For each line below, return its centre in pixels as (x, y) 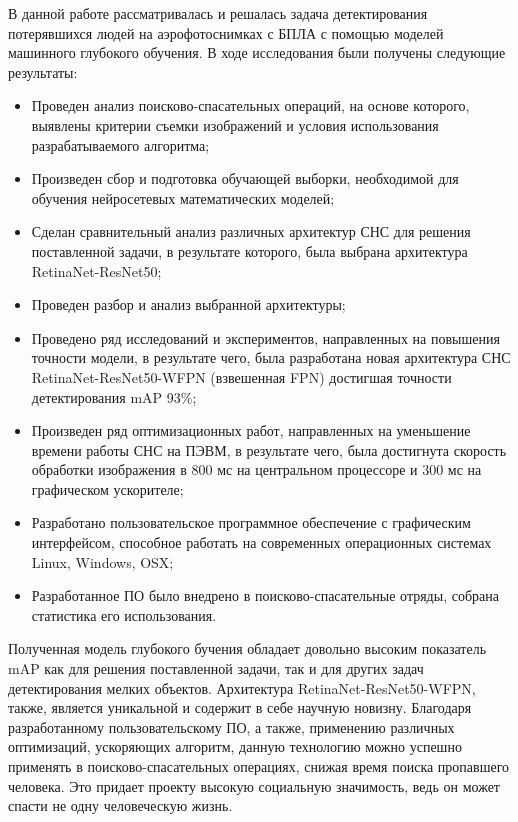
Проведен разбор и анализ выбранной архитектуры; (188, 304)
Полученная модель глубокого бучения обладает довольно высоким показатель (247, 648)
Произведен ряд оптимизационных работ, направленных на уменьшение (251, 430)
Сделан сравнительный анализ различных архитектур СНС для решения (251, 231)
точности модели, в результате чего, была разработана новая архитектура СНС (271, 357)
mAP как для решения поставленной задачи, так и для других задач (216, 668)
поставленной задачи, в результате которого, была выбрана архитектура (249, 250)
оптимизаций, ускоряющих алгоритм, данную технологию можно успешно (235, 746)
